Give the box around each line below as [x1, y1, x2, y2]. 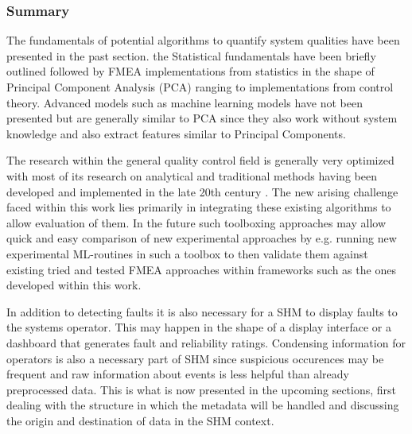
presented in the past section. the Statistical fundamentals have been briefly [6, 47, 376, 64]
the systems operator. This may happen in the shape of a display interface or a [6, 319, 391, 335]
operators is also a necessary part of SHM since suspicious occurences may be [6, 350, 384, 366]
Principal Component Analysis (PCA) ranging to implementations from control [6, 79, 394, 95]
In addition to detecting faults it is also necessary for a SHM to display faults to [6, 303, 398, 320]
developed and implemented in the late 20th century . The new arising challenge [6, 183, 398, 200]
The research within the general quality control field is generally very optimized [6, 152, 395, 169]
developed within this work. [6, 277, 142, 293]
